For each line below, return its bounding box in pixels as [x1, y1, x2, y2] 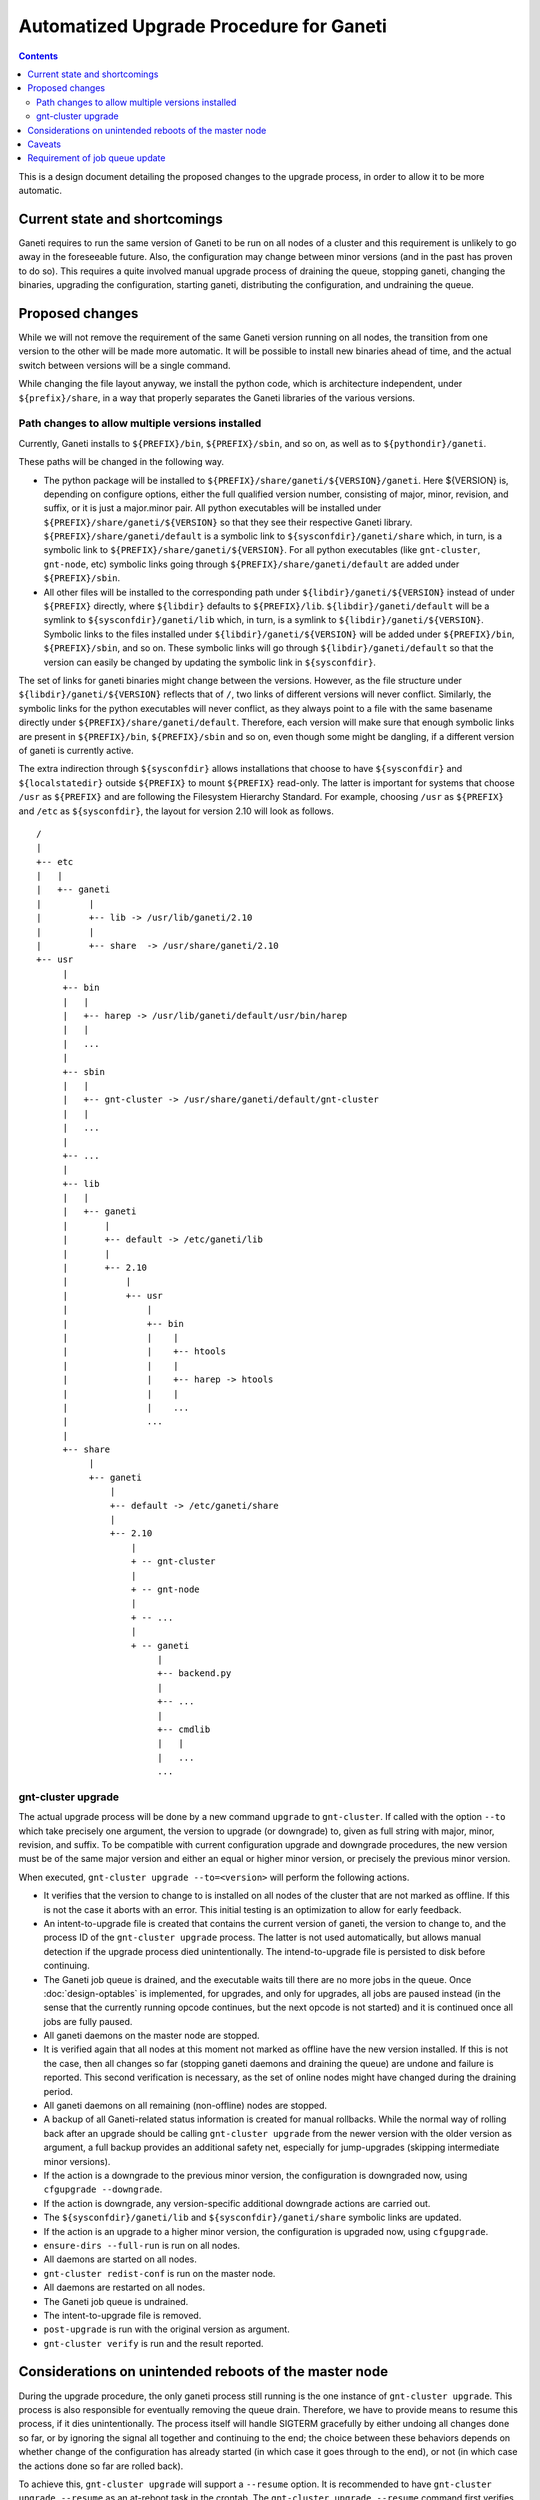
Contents [18, 50, 59, 62]
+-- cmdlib [156, 1723, 211, 1735]
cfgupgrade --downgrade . [43, 2183, 163, 2195]
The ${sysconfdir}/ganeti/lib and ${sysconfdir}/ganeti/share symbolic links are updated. [43, 2211, 462, 2224]
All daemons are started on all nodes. [43, 2253, 197, 2265]
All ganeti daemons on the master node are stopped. [43, 2030, 260, 2042]
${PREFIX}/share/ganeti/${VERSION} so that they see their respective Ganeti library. [43, 516, 413, 528]
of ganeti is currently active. [18, 744, 134, 756]
